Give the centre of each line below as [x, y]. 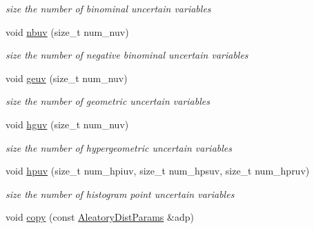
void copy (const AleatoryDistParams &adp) [100, 217]
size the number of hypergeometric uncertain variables [119, 147]
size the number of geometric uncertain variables [108, 101]
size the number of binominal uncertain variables [108, 8]
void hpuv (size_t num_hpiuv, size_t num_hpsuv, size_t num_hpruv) [158, 171]
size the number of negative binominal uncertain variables [127, 55]
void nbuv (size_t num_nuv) [67, 31]
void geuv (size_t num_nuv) [67, 78]
